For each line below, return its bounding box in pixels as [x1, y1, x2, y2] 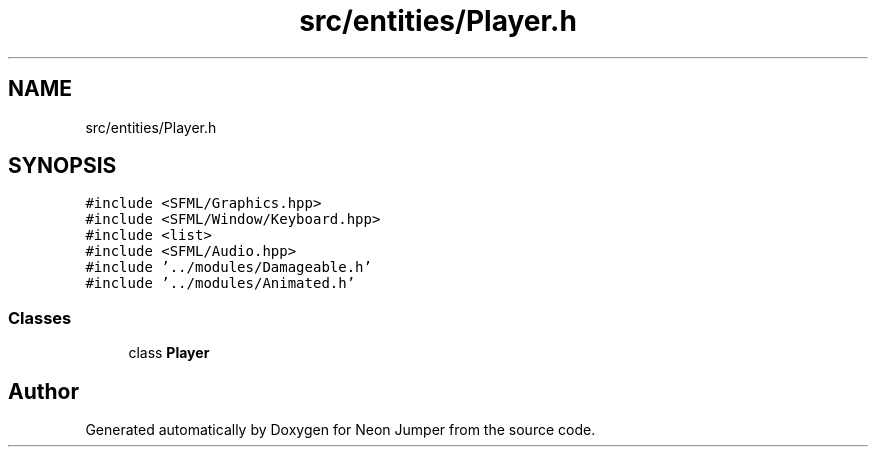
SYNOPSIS [8, 153, 117, 179]
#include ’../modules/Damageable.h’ [85, 259, 372, 276]
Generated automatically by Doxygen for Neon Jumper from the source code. [85, 421, 596, 439]
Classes [8, 307, 72, 328]
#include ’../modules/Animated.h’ [85, 275, 356, 292]
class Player [128, 344, 210, 362]
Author [8, 378, 79, 404]
